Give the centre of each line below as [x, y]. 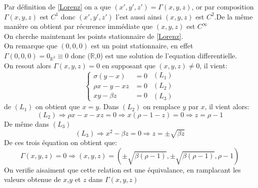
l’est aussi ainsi [139, 16]
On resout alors [28, 65]
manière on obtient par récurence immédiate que [78, 26]
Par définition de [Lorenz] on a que [57, 6]
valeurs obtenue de [32, 179]
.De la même [233, 16]
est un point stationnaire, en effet [142, 46]
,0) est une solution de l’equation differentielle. [166, 55]
